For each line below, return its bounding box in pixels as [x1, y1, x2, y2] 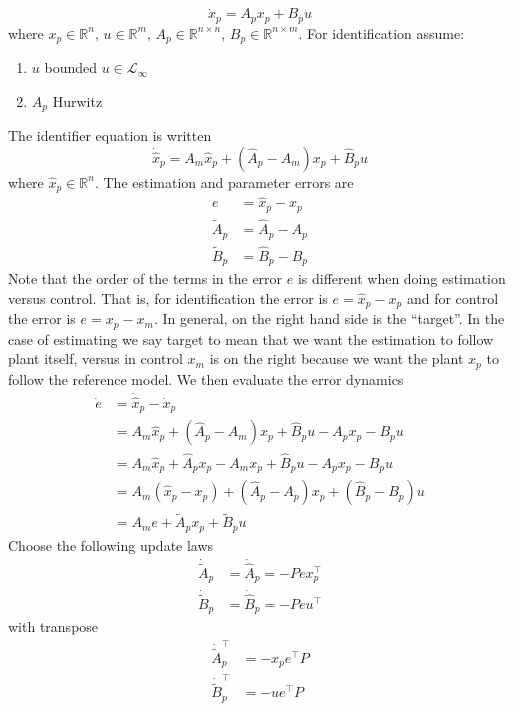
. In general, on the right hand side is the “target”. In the [153, 308, 505, 329]
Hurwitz [52, 90, 103, 111]
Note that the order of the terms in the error [8, 268, 283, 289]
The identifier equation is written [8, 125, 212, 146]
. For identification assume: [298, 22, 465, 43]
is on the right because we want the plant [209, 348, 464, 369]
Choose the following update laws [8, 534, 214, 555]
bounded [44, 57, 98, 78]
